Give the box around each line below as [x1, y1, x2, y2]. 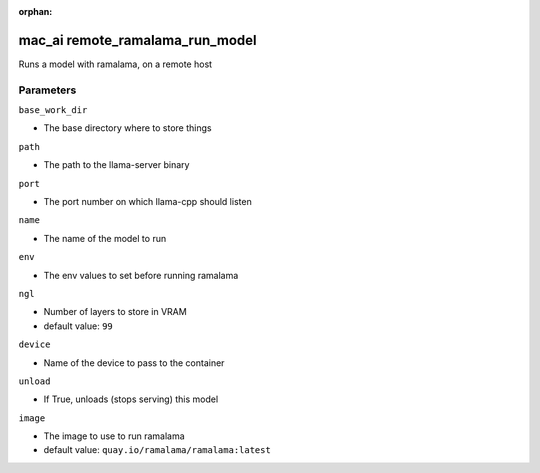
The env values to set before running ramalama [43, 269, 239, 281]
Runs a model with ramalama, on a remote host [18, 58, 213, 70]
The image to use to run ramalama [43, 430, 185, 442]
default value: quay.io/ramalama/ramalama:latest [43, 444, 272, 456]
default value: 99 [43, 320, 114, 332]
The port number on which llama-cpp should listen [43, 196, 252, 207]
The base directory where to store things [43, 122, 212, 134]
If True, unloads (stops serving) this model [43, 393, 219, 405]
